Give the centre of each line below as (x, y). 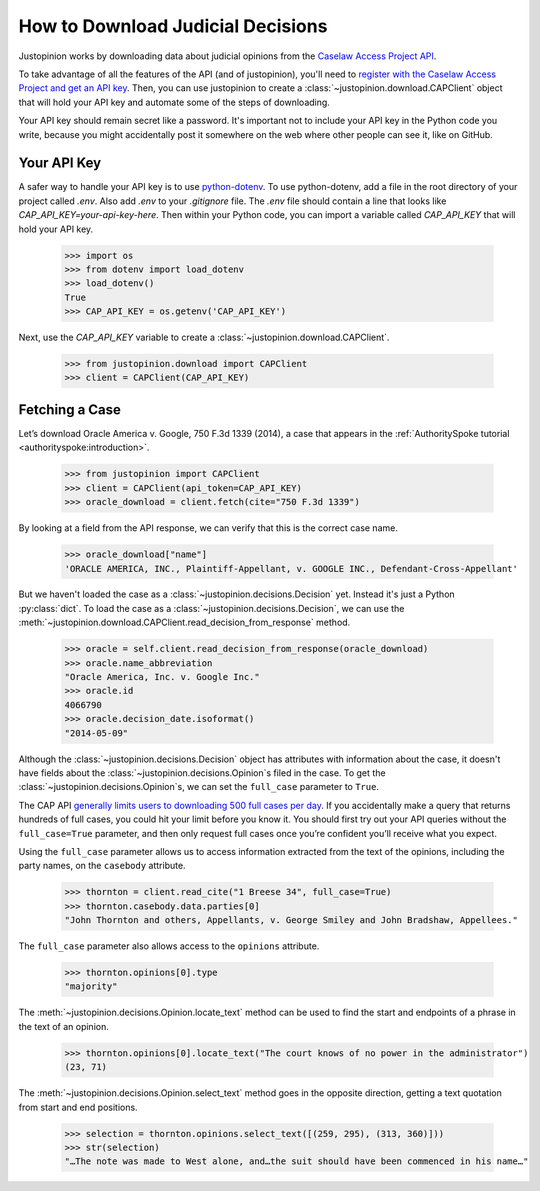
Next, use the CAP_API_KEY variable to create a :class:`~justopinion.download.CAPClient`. (204, 337)
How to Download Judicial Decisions (173, 26)
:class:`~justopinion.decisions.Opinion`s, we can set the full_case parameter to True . (199, 787)
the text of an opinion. (63, 1026)
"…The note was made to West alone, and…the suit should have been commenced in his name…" (296, 1161)
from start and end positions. (78, 1107)
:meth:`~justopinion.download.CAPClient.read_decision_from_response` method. (184, 622)
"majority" (91, 986)
